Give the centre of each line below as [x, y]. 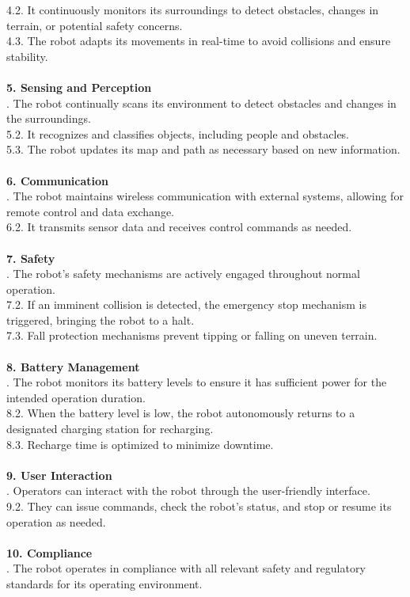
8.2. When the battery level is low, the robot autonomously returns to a [181, 413]
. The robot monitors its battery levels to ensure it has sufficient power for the [197, 382]
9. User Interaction [59, 475]
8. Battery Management [73, 366]
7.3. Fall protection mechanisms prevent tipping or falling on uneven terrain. [192, 335]
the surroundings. [49, 118]
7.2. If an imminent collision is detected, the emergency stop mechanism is [186, 304]
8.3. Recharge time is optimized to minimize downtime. [140, 444]
